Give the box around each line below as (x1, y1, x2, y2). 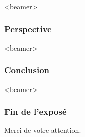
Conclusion (4, 64, 49, 76)
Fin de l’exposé (4, 105, 67, 118)
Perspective (4, 22, 52, 35)
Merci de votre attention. (4, 125, 81, 135)
